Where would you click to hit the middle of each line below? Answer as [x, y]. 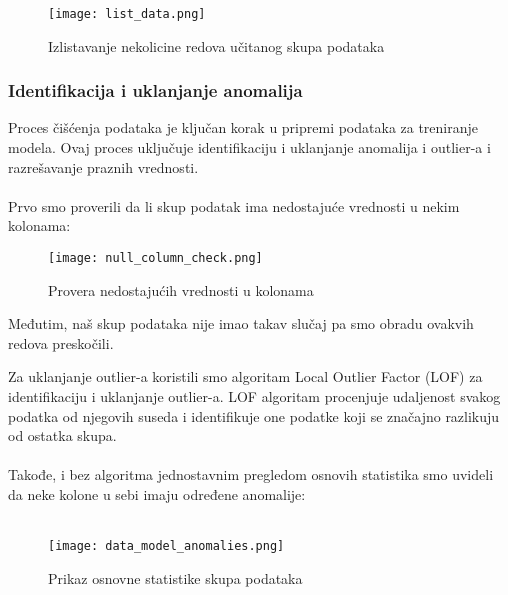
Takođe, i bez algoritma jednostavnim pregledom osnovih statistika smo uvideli [251, 474]
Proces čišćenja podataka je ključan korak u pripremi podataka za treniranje [243, 127]
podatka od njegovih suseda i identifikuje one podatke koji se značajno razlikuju [254, 415]
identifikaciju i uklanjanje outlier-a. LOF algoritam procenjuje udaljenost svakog [254, 396]
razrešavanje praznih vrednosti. [103, 166]
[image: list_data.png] [127, 14]
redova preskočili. [61, 342]
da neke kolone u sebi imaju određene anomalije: [157, 494]
